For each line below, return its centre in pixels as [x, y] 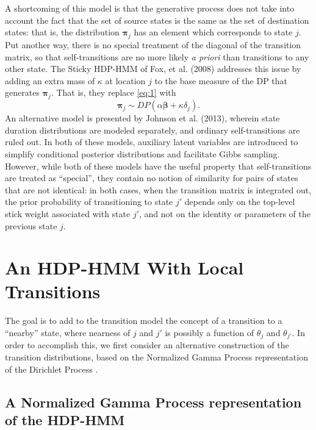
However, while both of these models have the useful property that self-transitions [158, 166]
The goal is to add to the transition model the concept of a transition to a [144, 321]
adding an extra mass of [50, 80]
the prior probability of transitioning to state [89, 202]
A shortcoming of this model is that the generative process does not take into [150, 8]
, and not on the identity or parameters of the [225, 213]
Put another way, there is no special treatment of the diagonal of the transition [153, 44]
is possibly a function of [210, 332]
